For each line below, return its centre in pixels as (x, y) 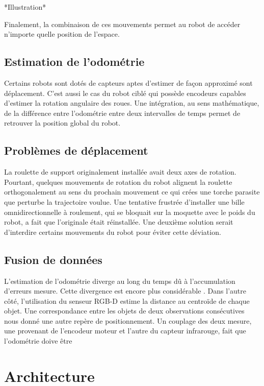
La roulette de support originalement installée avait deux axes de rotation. (120, 172)
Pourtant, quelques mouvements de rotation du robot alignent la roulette (118, 182)
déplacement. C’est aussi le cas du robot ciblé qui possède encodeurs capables (125, 93)
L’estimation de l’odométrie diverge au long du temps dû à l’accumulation (120, 281)
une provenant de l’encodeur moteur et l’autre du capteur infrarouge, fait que (125, 331)
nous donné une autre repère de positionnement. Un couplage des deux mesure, (128, 320)
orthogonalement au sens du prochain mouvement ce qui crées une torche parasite (132, 192)
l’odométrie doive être (38, 341)
